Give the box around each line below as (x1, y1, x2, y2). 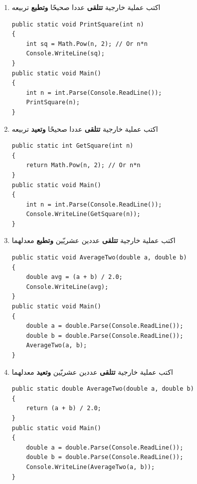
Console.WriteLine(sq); (26, 50, 105, 57)
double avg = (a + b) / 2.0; (26, 273, 123, 281)
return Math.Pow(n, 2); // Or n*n (26, 162, 141, 169)
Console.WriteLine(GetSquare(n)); (26, 211, 141, 218)
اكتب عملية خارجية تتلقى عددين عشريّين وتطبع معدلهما (11, 235, 176, 245)
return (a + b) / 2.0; (26, 405, 101, 412)
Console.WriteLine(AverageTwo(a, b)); (26, 463, 155, 471)
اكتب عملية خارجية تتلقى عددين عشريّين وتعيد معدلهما (11, 366, 173, 377)
